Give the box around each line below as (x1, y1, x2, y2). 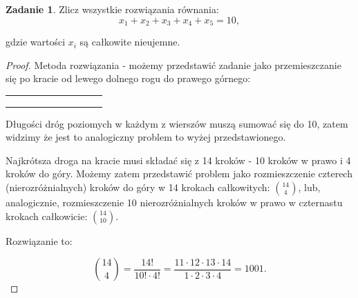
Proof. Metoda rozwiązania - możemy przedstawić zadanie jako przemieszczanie (6, 57, 341, 72)
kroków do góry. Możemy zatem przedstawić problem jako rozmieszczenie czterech (6, 166, 352, 181)
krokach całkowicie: (6, 208, 88, 223)
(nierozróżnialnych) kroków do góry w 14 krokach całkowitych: (6, 179, 270, 194)
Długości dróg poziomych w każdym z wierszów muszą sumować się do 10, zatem (6, 116, 348, 130)
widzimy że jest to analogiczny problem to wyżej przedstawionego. (6, 130, 286, 144)
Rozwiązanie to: (6, 233, 73, 248)
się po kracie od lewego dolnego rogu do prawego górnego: (6, 71, 251, 86)
